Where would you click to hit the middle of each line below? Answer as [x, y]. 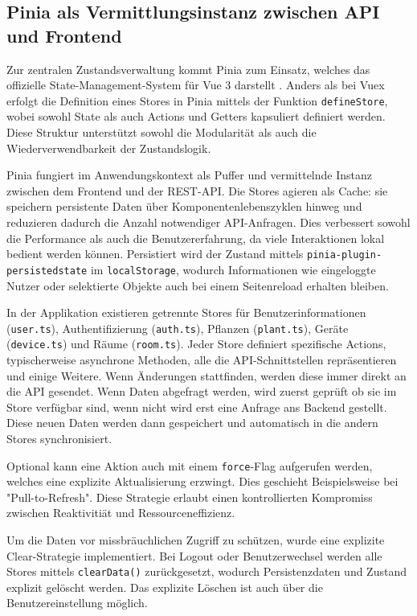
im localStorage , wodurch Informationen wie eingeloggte [233, 269]
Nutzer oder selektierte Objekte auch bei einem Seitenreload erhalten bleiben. [198, 285]
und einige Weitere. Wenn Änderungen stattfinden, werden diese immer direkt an [206, 375]
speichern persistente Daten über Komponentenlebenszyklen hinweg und [184, 206]
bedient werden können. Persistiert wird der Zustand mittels [155, 254]
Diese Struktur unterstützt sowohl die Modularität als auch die [161, 132]
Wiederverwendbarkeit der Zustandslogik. [109, 148]
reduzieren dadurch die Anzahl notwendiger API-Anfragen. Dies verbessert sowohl [208, 222]
